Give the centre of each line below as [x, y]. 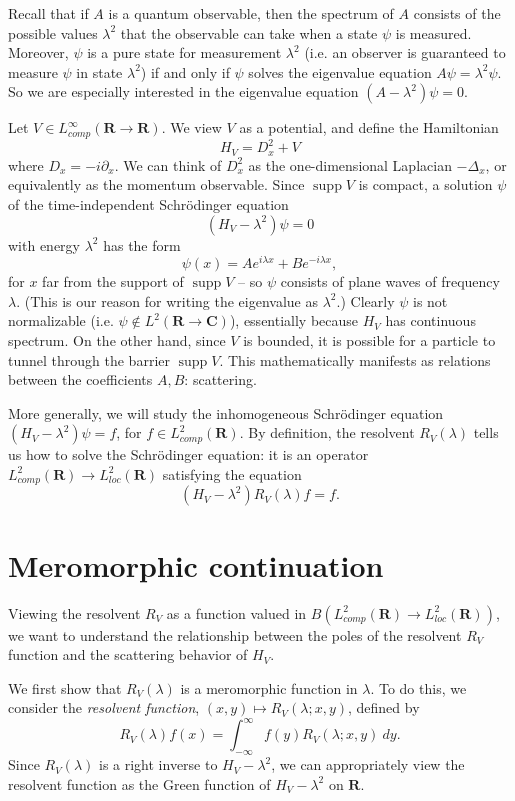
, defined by [384, 707]
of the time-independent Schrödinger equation [148, 203]
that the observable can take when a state [249, 32]
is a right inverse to [158, 764]
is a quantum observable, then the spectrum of [251, 13]
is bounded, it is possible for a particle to [369, 340]
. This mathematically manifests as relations [355, 359]
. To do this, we [418, 687]
